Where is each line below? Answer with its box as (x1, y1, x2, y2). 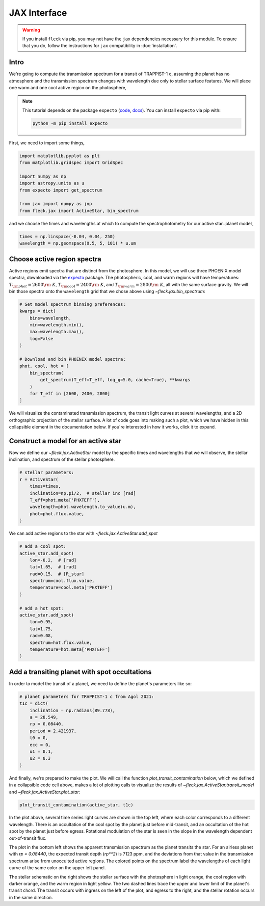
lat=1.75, (29, 626, 53, 632)
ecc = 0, (29, 742, 51, 747)
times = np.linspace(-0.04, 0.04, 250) (19, 234, 115, 239)
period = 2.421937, (29, 728, 77, 734)
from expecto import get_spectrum (19, 187, 103, 193)
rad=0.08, (29, 633, 53, 639)
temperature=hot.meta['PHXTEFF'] (29, 646, 110, 652)
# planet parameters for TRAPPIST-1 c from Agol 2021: (19, 693, 154, 699)
